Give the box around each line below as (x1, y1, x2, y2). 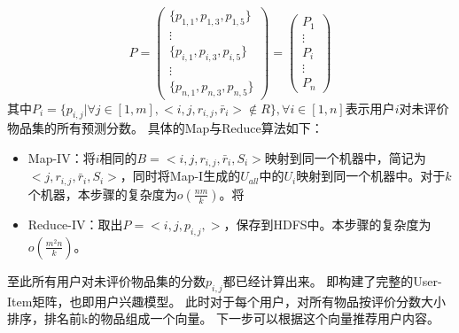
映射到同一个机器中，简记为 (264, 149, 426, 167)
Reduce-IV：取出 (27, 214, 123, 233)
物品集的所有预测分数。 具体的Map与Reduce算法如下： (7, 119, 323, 137)
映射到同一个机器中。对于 (296, 166, 446, 185)
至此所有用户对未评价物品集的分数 (7, 271, 206, 290)
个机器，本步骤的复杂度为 (27, 184, 177, 203)
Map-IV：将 (27, 149, 96, 167)
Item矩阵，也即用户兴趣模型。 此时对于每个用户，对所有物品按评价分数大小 (7, 291, 447, 310)
